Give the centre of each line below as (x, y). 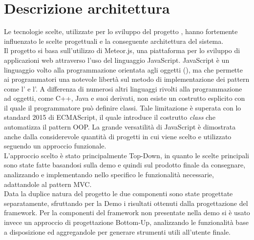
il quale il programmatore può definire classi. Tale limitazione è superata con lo (123, 107)
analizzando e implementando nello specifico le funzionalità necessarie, (109, 175)
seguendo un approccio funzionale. (55, 146)
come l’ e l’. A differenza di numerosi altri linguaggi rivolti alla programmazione (123, 88)
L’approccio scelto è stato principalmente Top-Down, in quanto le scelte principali (127, 155)
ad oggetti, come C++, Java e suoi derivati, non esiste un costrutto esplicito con (125, 98)
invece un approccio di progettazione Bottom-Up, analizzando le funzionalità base (126, 222)
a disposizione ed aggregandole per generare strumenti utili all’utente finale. (117, 231)
